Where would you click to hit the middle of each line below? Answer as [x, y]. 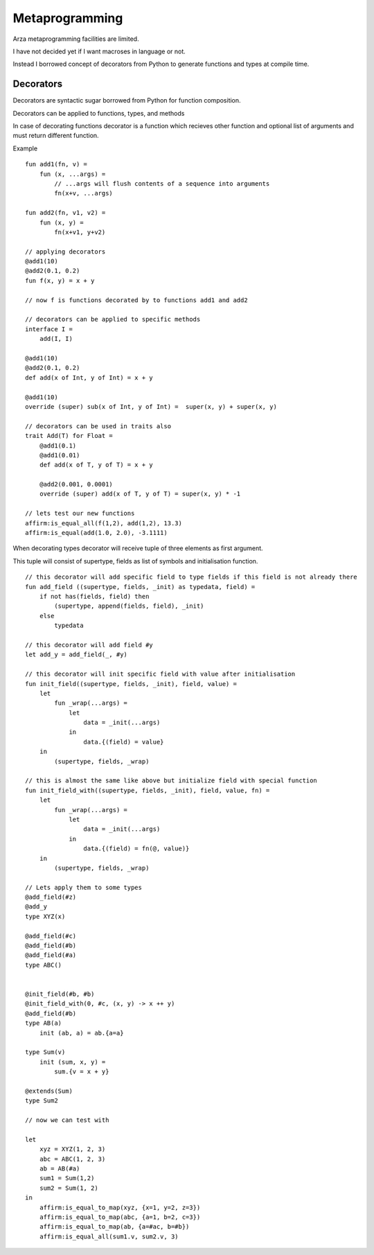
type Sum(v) [45, 1052]
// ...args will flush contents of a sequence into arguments [162, 183]
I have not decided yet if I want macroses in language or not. [99, 51]
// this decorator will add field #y [89, 645]
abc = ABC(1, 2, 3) [72, 1159]
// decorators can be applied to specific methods [113, 319]
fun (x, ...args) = [72, 174]
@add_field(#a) [51, 955]
